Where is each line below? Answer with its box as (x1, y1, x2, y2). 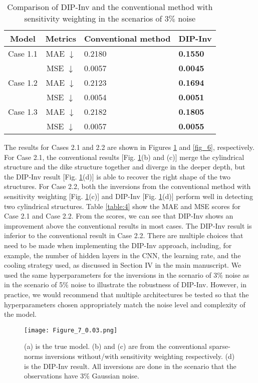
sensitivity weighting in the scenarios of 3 (24, 13, 169, 24)
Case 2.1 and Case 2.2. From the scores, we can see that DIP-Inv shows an (4, 211, 233, 221)
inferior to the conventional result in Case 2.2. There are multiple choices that (4, 230, 243, 241)
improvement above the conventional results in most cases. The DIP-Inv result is (4, 220, 252, 231)
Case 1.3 (8, 106, 38, 117)
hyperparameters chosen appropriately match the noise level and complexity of (4, 299, 245, 309)
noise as (225, 269, 249, 280)
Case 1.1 (8, 48, 38, 59)
